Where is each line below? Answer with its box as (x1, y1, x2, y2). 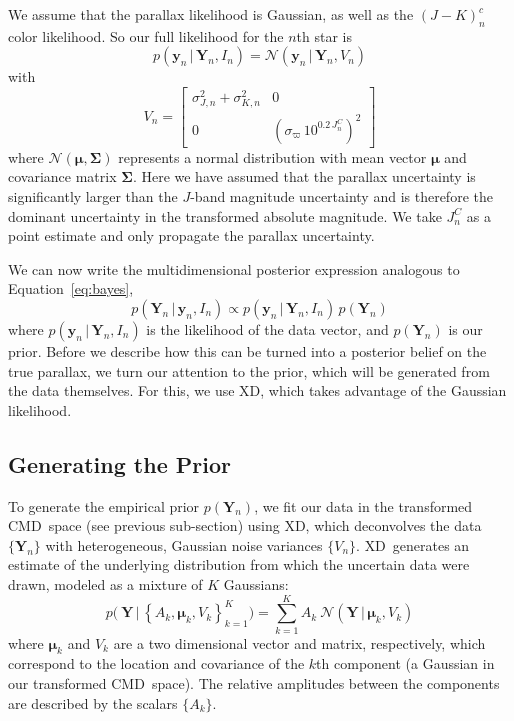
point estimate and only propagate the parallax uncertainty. (8, 225, 375, 246)
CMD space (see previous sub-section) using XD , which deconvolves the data (8, 515, 482, 536)
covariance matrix (8, 166, 117, 187)
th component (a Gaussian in (316, 653, 495, 674)
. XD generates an (356, 534, 470, 555)
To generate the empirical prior (8, 495, 200, 516)
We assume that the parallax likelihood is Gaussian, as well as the (8, 4, 414, 24)
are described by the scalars (8, 692, 178, 713)
